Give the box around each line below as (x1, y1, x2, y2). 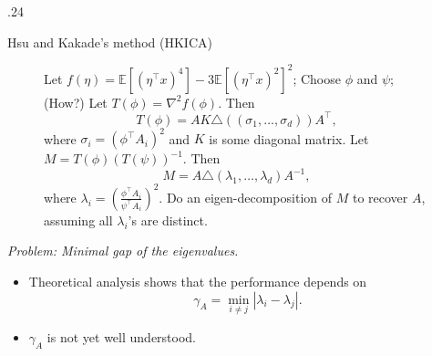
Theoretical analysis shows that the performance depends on (28, 272, 367, 291)
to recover (352, 187, 408, 206)
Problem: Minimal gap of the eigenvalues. (7, 241, 239, 260)
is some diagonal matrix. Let (209, 129, 369, 148)
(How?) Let (44, 92, 108, 111)
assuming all (44, 210, 113, 229)
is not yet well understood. (46, 327, 197, 346)
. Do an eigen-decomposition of (159, 187, 333, 206)
